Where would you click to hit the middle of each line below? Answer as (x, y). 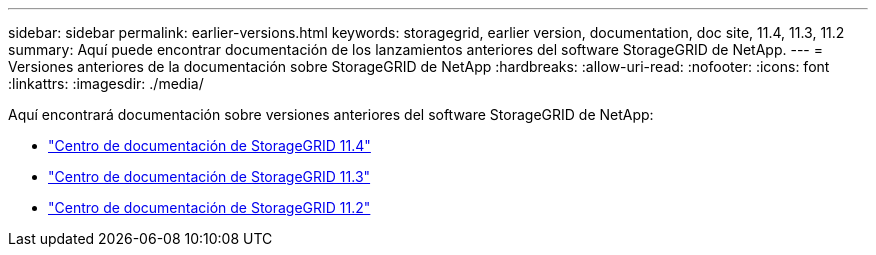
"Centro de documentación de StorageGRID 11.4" (209, 145)
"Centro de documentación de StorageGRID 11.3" (209, 176)
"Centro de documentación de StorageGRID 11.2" (209, 207)
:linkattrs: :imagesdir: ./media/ (106, 83)
